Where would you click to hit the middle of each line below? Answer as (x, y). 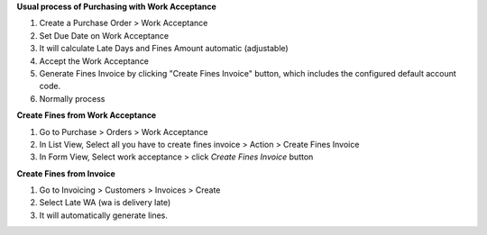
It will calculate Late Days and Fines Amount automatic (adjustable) (164, 49)
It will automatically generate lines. (104, 215)
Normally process (72, 98)
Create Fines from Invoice (66, 173)
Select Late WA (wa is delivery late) (105, 203)
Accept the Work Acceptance (94, 61)
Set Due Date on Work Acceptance (104, 35)
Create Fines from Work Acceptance (87, 115)
